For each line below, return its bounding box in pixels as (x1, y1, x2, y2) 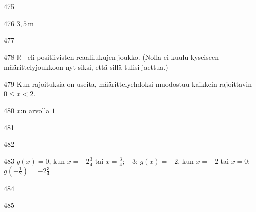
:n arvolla (20, 105, 50, 116)
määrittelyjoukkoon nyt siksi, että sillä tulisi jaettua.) (4, 62, 168, 72)
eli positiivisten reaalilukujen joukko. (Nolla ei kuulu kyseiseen (27, 51, 219, 62)
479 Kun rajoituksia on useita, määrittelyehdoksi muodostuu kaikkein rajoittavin (4, 78, 252, 89)
